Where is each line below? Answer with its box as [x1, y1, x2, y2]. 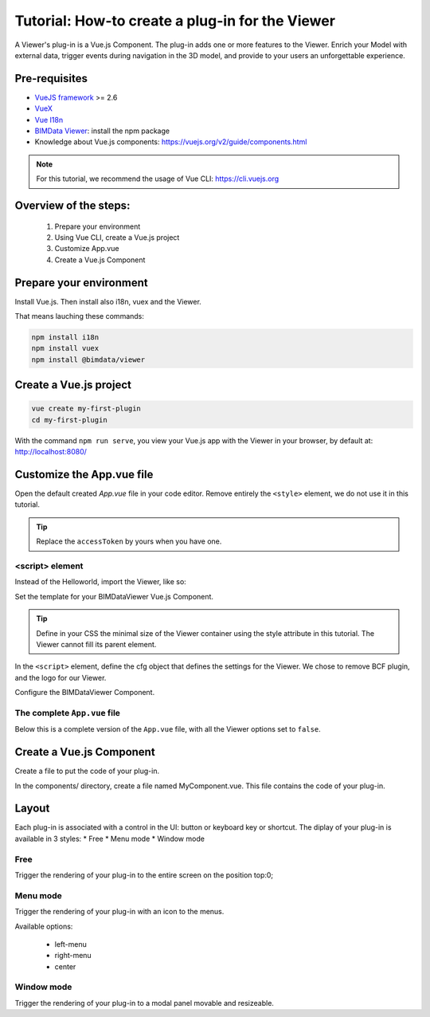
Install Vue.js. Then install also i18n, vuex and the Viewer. [14, 296, 202, 306]
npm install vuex [31, 344, 100, 353]
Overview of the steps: [14, 199, 131, 212]
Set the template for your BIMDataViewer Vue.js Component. [14, 591, 214, 601]
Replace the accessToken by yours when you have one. [36, 536, 222, 546]
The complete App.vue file [14, 707, 121, 718]
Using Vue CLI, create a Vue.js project [54, 232, 180, 242]
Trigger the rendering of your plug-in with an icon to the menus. [14, 907, 225, 917]
